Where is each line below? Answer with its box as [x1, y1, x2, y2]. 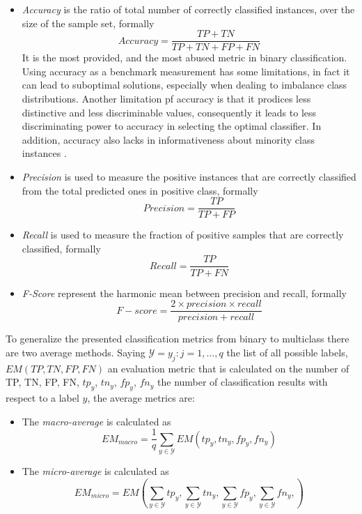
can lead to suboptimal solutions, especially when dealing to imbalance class [22, 77, 347, 92]
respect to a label [6, 390, 79, 405]
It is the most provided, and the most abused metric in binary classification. [22, 50, 347, 65]
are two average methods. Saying [6, 345, 145, 359]
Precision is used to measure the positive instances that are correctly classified [22, 169, 356, 183]
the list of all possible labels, [226, 345, 348, 359]
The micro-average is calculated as [22, 463, 169, 478]
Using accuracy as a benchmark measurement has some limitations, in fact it [22, 63, 350, 78]
